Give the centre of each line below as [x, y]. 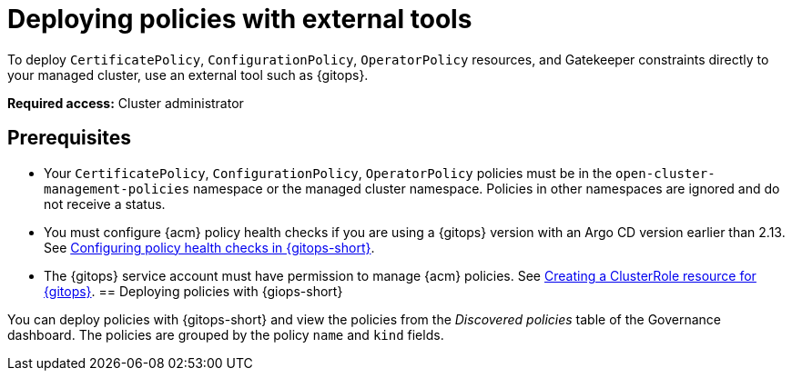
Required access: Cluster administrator [126, 103]
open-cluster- [665, 173]
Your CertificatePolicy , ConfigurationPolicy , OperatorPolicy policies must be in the [328, 173]
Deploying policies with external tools [240, 19]
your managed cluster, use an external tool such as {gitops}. [188, 75]
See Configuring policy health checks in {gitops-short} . [209, 247]
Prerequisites [69, 138]
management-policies [117, 189]
